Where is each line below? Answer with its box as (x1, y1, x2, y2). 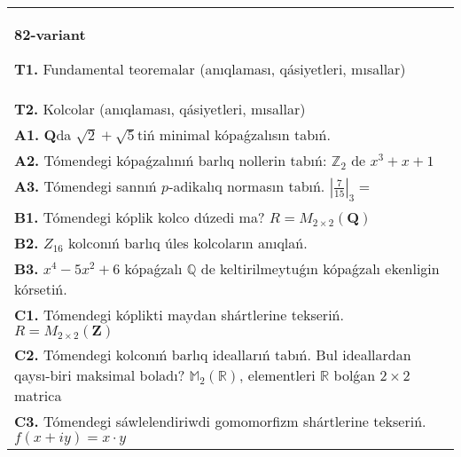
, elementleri (238, 365, 316, 386)
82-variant (14, 24, 86, 44)
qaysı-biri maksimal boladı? (14, 365, 185, 386)
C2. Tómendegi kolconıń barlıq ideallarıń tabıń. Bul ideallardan (14, 344, 411, 366)
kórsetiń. (14, 279, 67, 300)
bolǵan (333, 365, 376, 386)
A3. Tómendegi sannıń (14, 176, 157, 196)
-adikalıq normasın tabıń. (168, 176, 325, 196)
